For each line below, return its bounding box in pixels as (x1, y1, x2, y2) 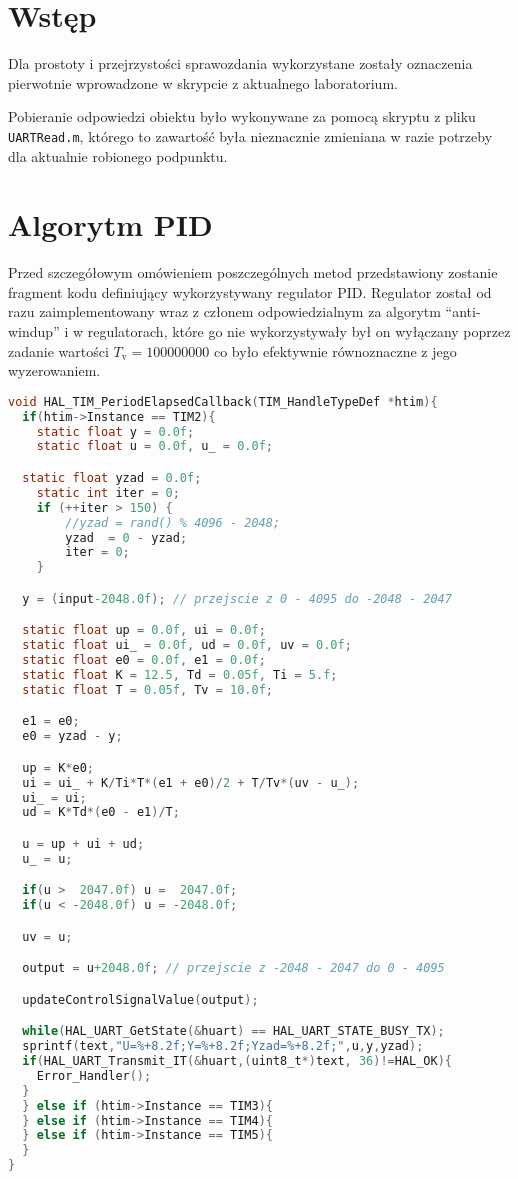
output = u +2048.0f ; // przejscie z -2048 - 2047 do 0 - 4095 (22, 961, 445, 976)
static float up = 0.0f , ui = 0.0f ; (22, 623, 266, 638)
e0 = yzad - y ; (22, 729, 123, 744)
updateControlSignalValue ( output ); (22, 992, 259, 1007)
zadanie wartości (8, 340, 109, 361)
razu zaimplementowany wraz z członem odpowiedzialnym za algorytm (8, 301, 441, 322)
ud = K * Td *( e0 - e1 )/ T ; (22, 805, 180, 820)
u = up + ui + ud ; (22, 836, 145, 851)
